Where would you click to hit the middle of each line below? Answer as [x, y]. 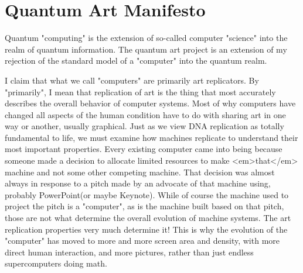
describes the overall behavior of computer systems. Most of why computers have [150, 103]
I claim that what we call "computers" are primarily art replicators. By [132, 80]
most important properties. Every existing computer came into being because [144, 149]
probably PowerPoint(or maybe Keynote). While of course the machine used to [147, 194]
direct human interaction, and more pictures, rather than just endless [129, 252]
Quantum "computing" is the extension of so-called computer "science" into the [146, 38]
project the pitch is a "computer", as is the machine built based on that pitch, [144, 206]
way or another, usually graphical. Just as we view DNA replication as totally [144, 126]
